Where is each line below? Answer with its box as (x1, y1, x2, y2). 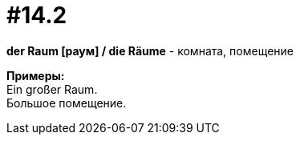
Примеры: (6, 68, 65, 83)
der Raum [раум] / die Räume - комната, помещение (6, 43, 294, 58)
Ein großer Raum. (6, 82, 98, 96)
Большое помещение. (6, 95, 127, 110)
